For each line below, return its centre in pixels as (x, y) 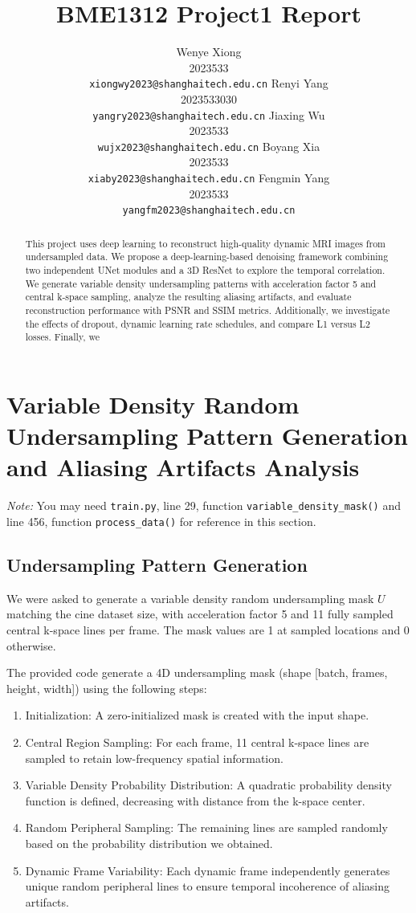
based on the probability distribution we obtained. (149, 843)
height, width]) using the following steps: (107, 688)
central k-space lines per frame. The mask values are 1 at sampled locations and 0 (208, 630)
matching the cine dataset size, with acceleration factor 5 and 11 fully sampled (200, 614)
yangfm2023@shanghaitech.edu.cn (209, 211)
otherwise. (31, 645)
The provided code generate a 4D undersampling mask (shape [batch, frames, (197, 673)
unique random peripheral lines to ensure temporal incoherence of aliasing (207, 886)
